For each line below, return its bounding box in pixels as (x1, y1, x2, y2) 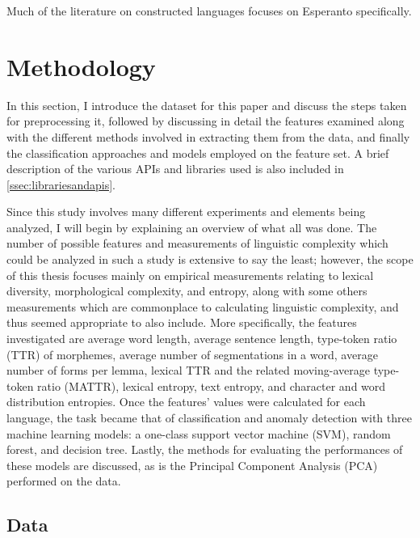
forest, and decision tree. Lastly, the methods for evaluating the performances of (6, 441, 403, 458)
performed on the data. (6, 472, 121, 489)
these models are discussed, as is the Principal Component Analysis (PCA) (6, 456, 378, 473)
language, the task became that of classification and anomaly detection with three (6, 409, 412, 426)
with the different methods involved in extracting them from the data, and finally (6, 128, 410, 145)
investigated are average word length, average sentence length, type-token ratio (6, 330, 397, 347)
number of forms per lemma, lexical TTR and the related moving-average (6, 362, 370, 379)
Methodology (6, 49, 156, 83)
